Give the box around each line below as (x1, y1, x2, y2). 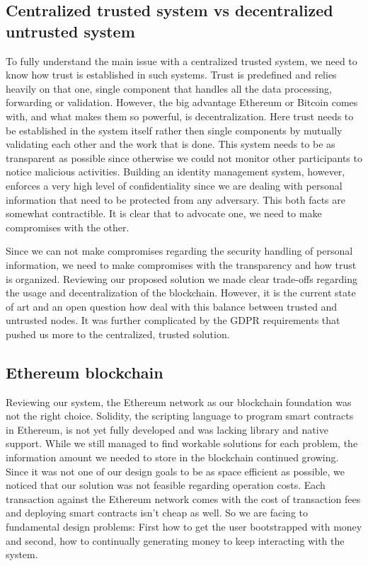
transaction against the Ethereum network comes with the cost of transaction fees (6, 491, 361, 506)
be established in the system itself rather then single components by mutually (6, 122, 343, 137)
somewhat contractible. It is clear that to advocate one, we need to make (6, 206, 322, 221)
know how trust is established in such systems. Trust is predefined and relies (6, 67, 337, 82)
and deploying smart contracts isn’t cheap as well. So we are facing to (6, 505, 308, 520)
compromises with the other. (6, 219, 130, 234)
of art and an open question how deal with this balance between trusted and (6, 299, 338, 313)
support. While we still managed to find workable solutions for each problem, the (6, 436, 358, 451)
